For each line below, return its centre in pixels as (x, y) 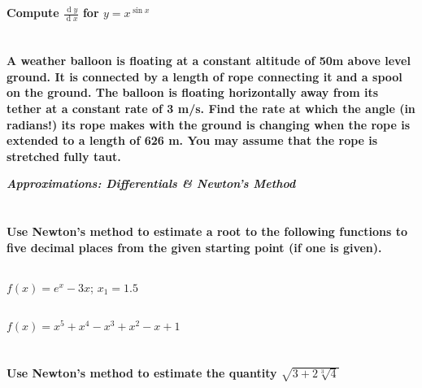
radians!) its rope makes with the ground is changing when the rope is (209, 124)
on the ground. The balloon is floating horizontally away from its (193, 92)
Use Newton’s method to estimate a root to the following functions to (207, 231)
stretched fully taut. (64, 156)
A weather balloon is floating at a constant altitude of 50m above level (209, 61)
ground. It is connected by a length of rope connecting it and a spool (204, 76)
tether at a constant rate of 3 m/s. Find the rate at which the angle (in (211, 108)
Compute (33, 13)
